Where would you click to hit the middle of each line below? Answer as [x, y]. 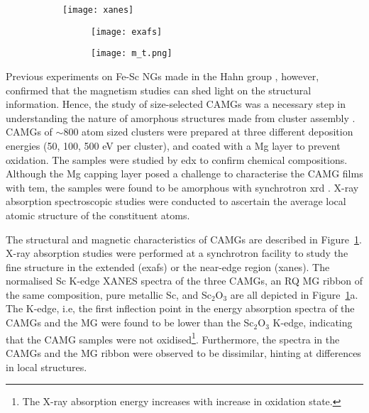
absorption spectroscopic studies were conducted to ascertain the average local [176, 201]
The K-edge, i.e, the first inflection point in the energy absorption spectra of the [180, 308]
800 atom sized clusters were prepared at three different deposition [208, 132]
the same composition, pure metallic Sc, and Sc [109, 294]
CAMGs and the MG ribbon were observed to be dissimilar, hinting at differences [183, 352]
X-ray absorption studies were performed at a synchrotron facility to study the [177, 253]
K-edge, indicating [313, 323]
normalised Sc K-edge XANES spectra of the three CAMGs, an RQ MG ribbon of [184, 281]
